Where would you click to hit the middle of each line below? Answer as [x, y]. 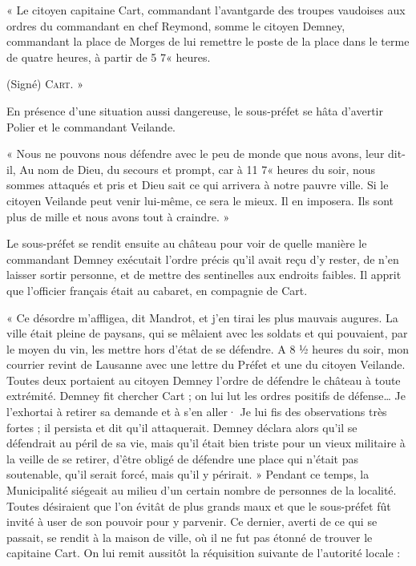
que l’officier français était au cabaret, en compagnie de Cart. [157, 290]
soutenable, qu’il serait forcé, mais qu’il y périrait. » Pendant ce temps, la [188, 474]
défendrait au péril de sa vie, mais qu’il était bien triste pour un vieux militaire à [206, 443]
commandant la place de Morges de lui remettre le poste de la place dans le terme [208, 41]
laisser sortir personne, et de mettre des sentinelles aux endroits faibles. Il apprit [204, 275]
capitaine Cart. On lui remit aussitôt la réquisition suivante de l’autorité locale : [204, 553]
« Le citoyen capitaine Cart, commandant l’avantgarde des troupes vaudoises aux [206, 10]
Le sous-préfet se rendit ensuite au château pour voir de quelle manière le [187, 243]
